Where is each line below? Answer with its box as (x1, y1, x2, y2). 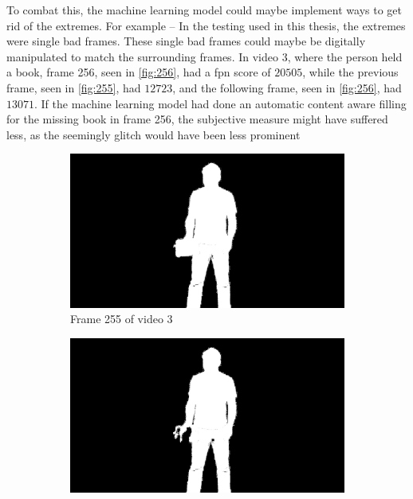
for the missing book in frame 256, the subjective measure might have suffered (6, 111, 388, 127)
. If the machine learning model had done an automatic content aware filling (34, 95, 407, 111)
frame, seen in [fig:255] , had (6, 79, 141, 96)
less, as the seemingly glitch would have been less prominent (6, 126, 301, 142)
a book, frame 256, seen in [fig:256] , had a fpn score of (6, 64, 271, 80)
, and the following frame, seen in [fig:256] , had (172, 79, 402, 96)
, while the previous (302, 64, 399, 80)
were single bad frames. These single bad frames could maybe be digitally (6, 33, 366, 49)
